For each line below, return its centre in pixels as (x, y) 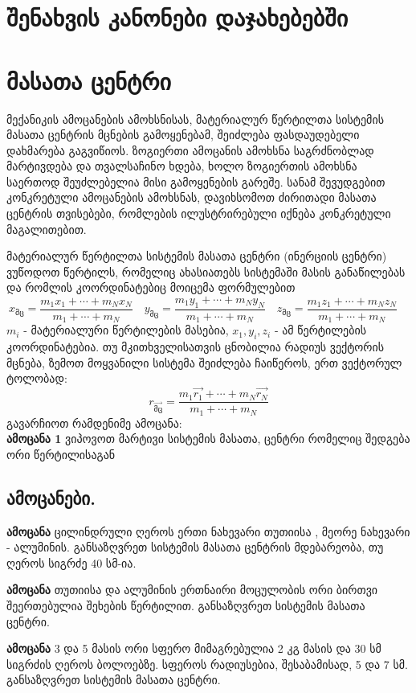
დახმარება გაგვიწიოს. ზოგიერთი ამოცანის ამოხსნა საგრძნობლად (190, 150)
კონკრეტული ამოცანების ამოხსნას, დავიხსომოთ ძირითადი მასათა (192, 197)
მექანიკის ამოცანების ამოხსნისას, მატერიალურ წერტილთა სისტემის (195, 119)
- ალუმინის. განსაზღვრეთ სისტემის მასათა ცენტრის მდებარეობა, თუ (195, 547)
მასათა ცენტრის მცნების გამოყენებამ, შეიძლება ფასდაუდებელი (183, 135)
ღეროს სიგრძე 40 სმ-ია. (71, 562)
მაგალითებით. (47, 229)
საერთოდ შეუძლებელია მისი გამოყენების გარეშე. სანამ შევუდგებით (196, 181)
